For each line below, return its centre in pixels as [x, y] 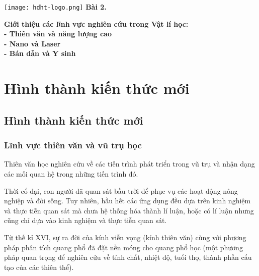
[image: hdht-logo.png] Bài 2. [55, 7]
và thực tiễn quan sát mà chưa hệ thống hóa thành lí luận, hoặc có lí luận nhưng [129, 210]
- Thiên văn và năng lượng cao [58, 34]
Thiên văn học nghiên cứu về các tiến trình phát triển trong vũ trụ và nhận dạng [129, 164]
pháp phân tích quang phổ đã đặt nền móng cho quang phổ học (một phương [123, 247]
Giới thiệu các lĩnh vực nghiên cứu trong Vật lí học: [96, 23]
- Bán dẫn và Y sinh [40, 53]
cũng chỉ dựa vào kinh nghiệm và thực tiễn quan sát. [85, 220]
